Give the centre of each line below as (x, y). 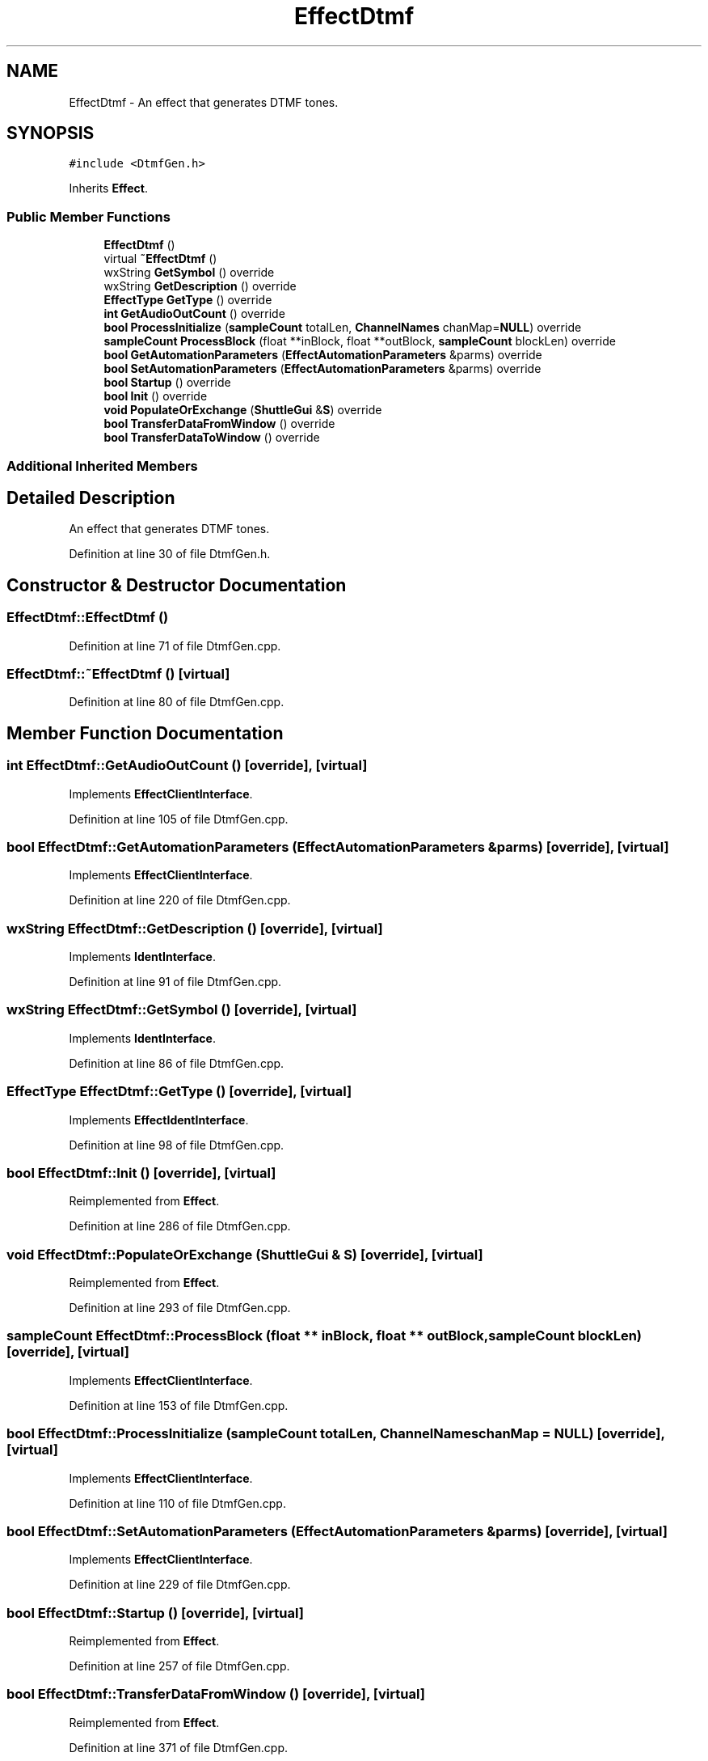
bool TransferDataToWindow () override (212, 438)
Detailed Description (91, 497)
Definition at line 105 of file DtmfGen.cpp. (179, 819)
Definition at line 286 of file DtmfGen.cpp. (180, 1226)
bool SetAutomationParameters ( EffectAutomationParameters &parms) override (322, 369)
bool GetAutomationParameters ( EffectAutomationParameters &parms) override (323, 355)
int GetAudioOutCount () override (194, 314)
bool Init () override (156, 396)
